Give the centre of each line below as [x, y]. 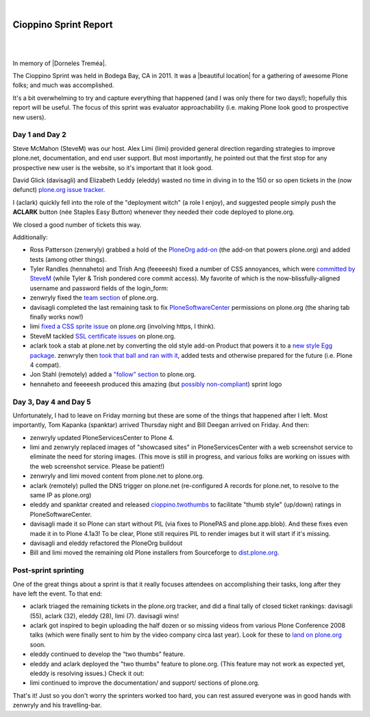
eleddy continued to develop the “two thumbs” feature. [107, 654]
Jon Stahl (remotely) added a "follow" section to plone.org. [113, 374]
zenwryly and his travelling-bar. [57, 705]
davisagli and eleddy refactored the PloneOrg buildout [106, 543]
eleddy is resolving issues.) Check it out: [87, 673]
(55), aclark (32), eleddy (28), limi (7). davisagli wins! [104, 616]
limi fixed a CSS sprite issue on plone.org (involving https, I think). [123, 326]
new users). [29, 117]
